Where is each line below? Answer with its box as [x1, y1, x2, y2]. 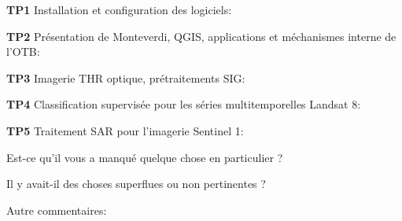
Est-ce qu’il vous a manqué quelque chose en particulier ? [6, 149, 283, 165]
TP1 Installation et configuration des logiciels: [6, 2, 232, 17]
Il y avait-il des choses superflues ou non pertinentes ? [6, 175, 266, 192]
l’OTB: [6, 43, 40, 60]
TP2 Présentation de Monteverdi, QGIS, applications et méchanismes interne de [6, 28, 396, 44]
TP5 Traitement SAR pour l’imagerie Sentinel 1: [6, 122, 244, 138]
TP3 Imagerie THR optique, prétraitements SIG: [6, 69, 245, 86]
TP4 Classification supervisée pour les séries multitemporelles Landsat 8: [6, 96, 361, 112]
